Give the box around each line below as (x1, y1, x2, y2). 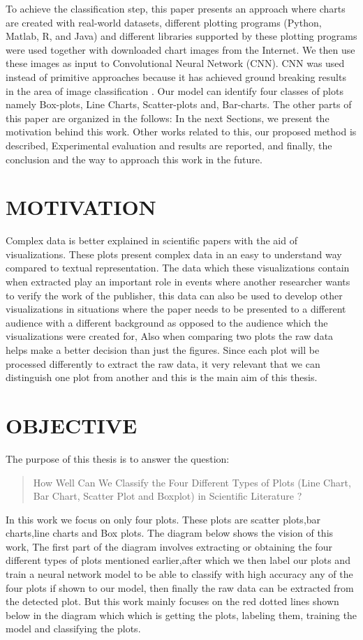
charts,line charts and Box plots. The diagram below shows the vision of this (6, 526, 334, 540)
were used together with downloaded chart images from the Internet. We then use (6, 42, 355, 57)
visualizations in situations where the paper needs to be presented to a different (6, 302, 346, 316)
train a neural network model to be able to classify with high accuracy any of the (6, 567, 353, 581)
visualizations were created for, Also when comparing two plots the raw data (6, 329, 334, 343)
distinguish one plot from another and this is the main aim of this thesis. (6, 370, 318, 385)
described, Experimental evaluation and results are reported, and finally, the (6, 137, 332, 152)
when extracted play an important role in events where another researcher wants (6, 274, 350, 289)
